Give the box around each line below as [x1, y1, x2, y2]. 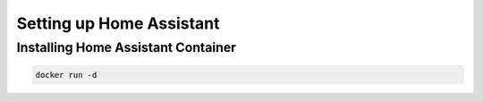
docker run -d [35, 70, 97, 80]
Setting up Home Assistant [16, 13, 220, 33]
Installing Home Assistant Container [16, 39, 237, 55]
